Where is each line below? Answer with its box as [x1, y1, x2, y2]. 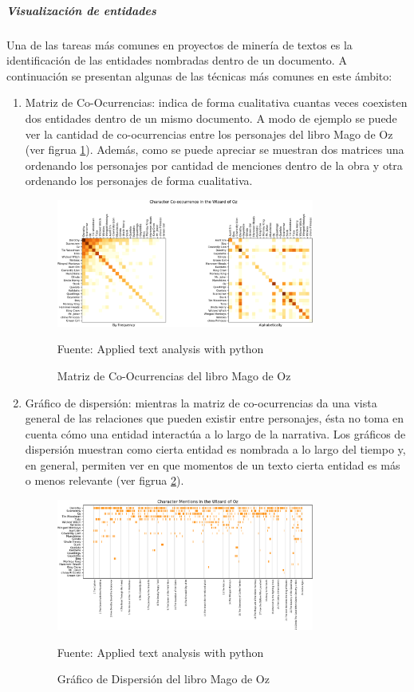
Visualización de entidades [6, 2, 156, 18]
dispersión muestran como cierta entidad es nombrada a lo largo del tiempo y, [25, 441, 406, 458]
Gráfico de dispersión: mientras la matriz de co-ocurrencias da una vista [25, 394, 377, 411]
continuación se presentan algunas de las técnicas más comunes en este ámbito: [6, 67, 392, 84]
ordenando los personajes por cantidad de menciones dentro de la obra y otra [25, 156, 403, 173]
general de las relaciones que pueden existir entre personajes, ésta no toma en [25, 410, 404, 427]
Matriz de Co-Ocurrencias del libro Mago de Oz [57, 367, 291, 383]
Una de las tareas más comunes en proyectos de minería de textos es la [6, 36, 353, 53]
